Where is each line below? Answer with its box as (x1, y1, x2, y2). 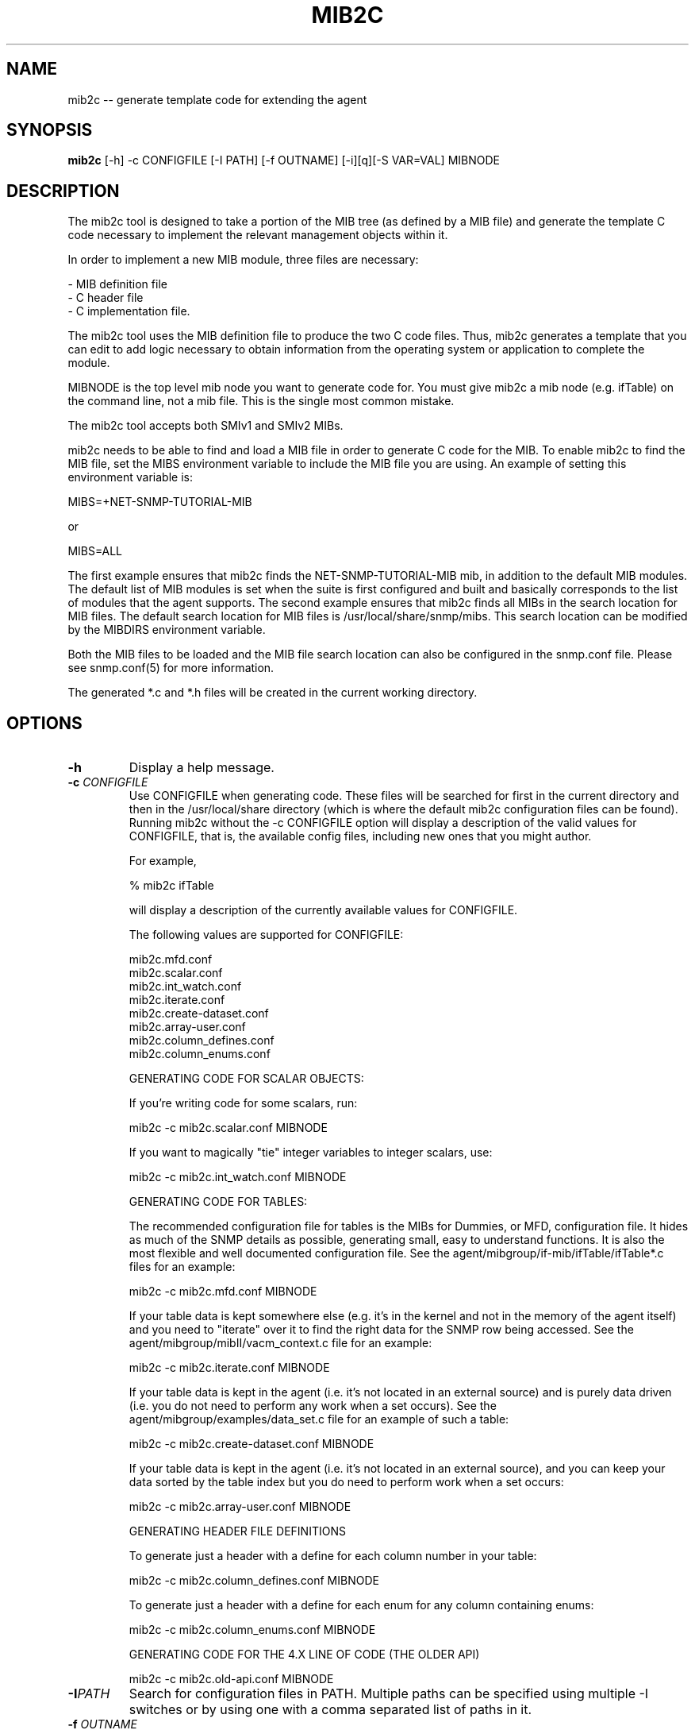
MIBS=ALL (67, 544, 122, 558)
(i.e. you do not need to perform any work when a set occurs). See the (129, 1399, 497, 1413)
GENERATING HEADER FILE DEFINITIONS (129, 1524, 346, 1539)
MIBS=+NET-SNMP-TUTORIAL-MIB (67, 495, 252, 509)
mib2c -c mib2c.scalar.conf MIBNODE (129, 1121, 328, 1135)
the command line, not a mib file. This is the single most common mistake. (67, 394, 455, 408)
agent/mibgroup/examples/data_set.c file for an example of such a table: (129, 1412, 509, 1427)
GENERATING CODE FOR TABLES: (129, 1195, 308, 1209)
